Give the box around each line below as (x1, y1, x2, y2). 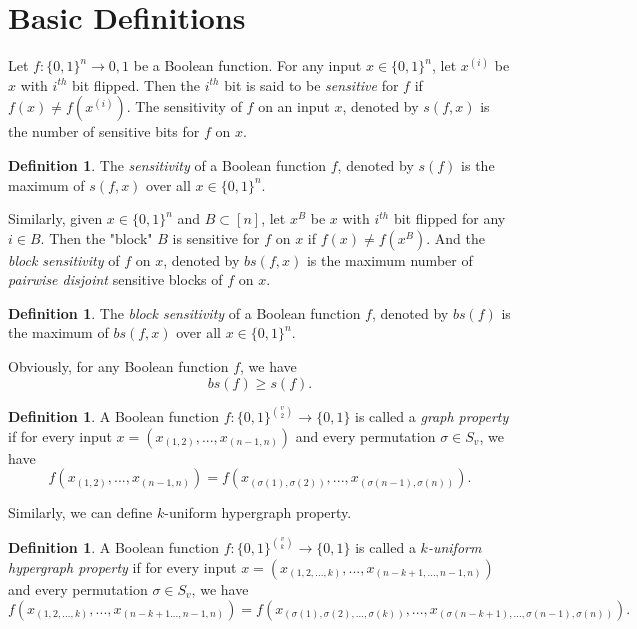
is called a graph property (355, 406, 509, 427)
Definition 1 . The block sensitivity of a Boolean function (8, 302, 361, 323)
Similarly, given (8, 208, 103, 229)
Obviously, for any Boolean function (8, 356, 229, 377)
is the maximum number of (306, 249, 473, 270)
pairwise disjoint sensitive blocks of (8, 269, 223, 290)
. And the (426, 227, 485, 248)
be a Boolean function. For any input (133, 55, 362, 76)
